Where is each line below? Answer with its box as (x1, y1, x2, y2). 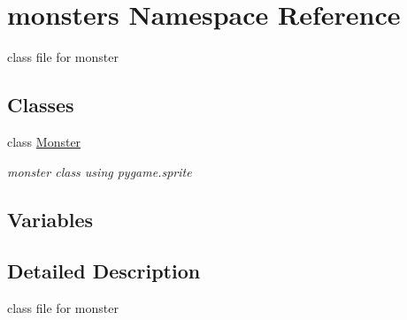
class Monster (7, 132, 81, 150)
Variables (7, 205, 94, 232)
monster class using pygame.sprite (7, 162, 192, 180)
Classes (7, 91, 74, 118)
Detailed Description (7, 257, 201, 285)
